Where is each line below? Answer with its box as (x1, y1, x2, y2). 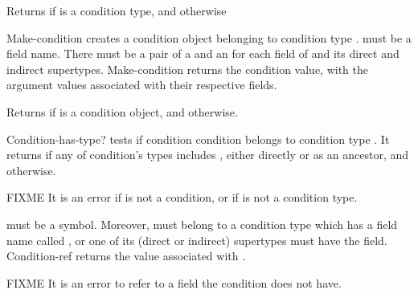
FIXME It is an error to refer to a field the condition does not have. (6, 274, 342, 291)
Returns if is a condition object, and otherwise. (6, 103, 238, 120)
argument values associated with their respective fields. (6, 76, 277, 93)
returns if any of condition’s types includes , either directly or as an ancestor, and (6, 146, 409, 163)
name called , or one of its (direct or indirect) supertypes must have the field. (6, 231, 387, 248)
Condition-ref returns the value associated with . (6, 247, 246, 264)
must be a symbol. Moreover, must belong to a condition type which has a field (6, 215, 398, 232)
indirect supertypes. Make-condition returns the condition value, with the (6, 60, 368, 77)
